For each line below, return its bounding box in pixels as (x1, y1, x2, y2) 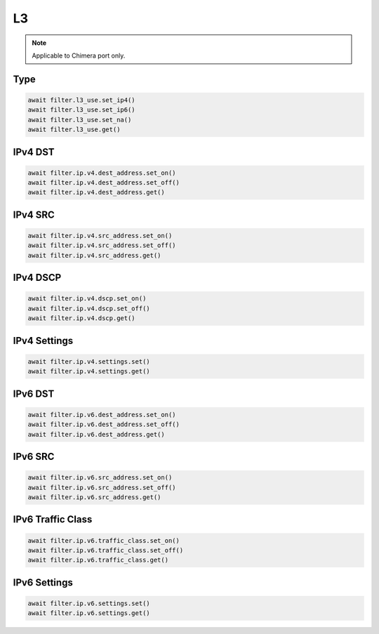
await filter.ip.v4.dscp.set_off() (27, 304, 150, 312)
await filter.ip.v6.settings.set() (27, 599, 150, 607)
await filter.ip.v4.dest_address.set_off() (27, 179, 180, 187)
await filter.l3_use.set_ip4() (27, 95, 136, 104)
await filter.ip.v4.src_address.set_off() (27, 242, 176, 249)
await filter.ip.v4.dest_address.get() (27, 188, 165, 197)
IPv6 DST (13, 388, 55, 399)
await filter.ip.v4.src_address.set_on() (27, 232, 173, 240)
